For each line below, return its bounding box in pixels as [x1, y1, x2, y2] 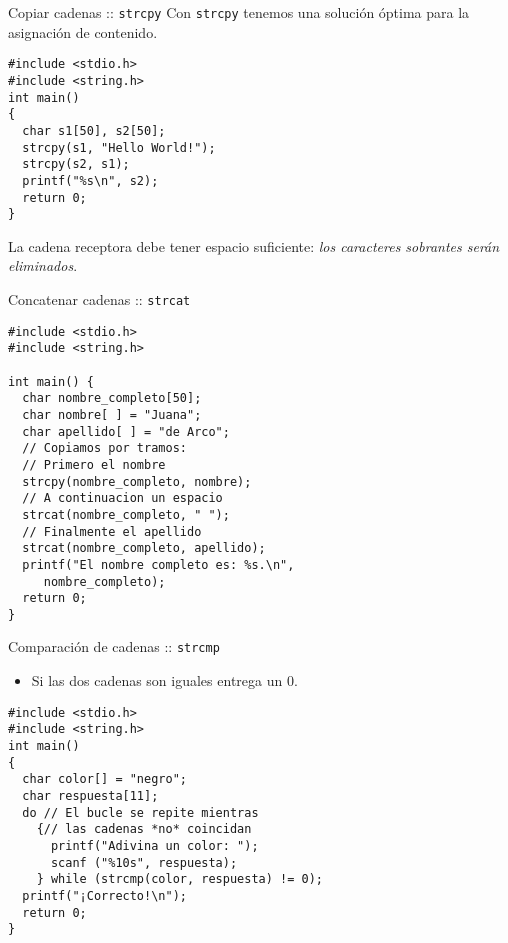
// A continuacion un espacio [22, 491, 223, 506]
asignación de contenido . [8, 21, 158, 42]
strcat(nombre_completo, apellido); [22, 541, 266, 556]
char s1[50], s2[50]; [22, 123, 166, 138]
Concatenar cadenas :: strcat [8, 289, 191, 309]
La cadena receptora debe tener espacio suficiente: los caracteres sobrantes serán [8, 235, 500, 256]
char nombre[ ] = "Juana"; [22, 407, 202, 422]
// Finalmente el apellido [22, 524, 202, 539]
